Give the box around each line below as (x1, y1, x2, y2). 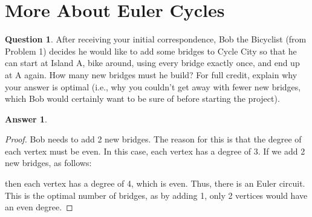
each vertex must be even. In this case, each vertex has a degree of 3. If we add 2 (5, 144, 305, 157)
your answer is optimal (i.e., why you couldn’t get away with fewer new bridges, (5, 80, 301, 93)
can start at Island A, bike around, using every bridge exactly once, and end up (5, 56, 300, 69)
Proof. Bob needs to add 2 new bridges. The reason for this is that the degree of (5, 133, 302, 145)
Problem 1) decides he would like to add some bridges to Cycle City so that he (5, 44, 297, 57)
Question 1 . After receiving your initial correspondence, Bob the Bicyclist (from (5, 33, 307, 45)
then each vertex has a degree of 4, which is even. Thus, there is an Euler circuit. (5, 177, 305, 190)
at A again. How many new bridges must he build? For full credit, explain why (5, 68, 297, 81)
